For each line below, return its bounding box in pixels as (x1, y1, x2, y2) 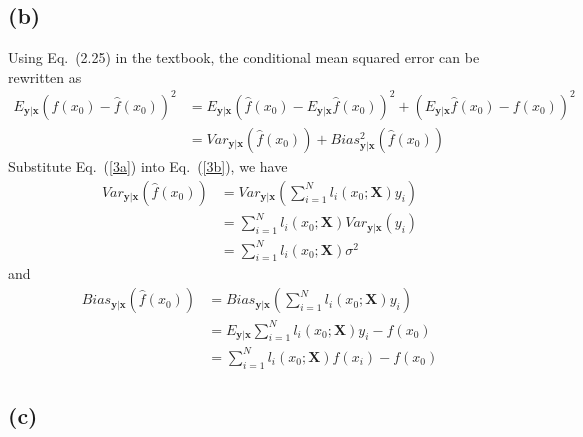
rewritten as (8, 66, 82, 87)
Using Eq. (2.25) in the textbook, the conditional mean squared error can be (8, 47, 480, 68)
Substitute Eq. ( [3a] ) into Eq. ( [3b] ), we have (8, 155, 288, 176)
